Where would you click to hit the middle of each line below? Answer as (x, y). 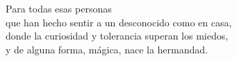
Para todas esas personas (59, 8)
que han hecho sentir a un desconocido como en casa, (119, 22)
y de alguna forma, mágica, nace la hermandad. (107, 49)
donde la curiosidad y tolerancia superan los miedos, (117, 36)
